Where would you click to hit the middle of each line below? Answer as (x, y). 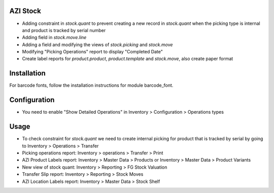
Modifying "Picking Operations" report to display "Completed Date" (93, 52)
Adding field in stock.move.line (54, 38)
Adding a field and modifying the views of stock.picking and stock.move (97, 44)
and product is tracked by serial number (64, 30)
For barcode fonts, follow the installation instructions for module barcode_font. (91, 85)
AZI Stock (25, 11)
